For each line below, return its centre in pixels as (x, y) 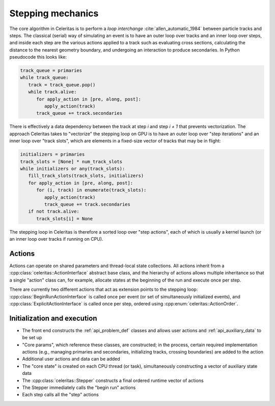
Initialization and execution (53, 318)
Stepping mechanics (54, 13)
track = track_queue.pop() (62, 85)
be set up (32, 338)
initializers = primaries (52, 155)
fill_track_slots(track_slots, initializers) (86, 176)
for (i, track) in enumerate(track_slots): (91, 190)
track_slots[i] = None (65, 219)
